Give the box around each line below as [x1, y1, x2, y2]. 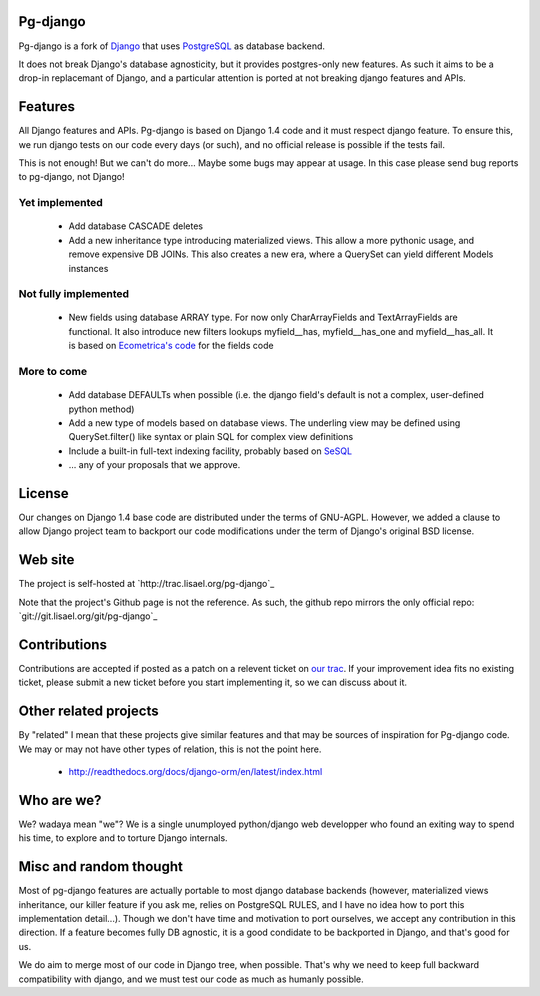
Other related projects [18, 703, 159, 720]
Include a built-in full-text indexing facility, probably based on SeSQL [68, 445, 353, 457]
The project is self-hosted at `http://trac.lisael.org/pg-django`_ [18, 578, 275, 590]
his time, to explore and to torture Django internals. [18, 832, 229, 844]
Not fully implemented [18, 287, 130, 301]
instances [68, 262, 109, 274]
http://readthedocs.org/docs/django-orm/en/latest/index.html [68, 766, 323, 778]
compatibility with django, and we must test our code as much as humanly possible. [18, 973, 364, 985]
